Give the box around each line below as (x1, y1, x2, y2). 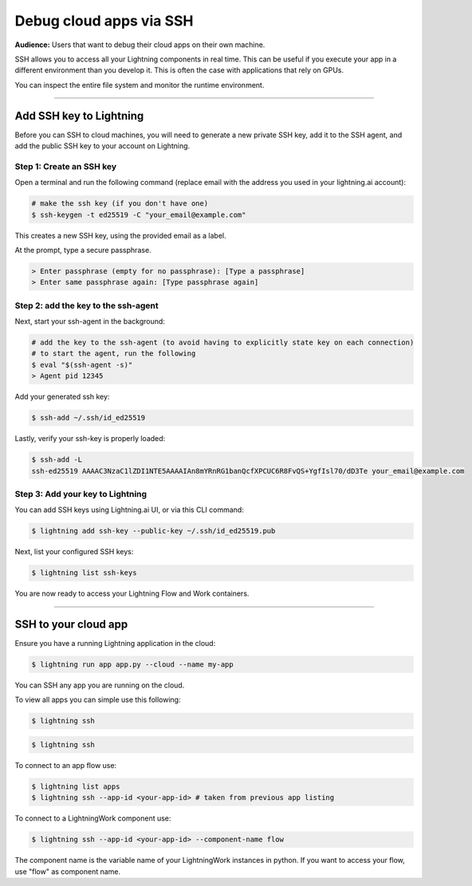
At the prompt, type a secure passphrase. (14, 245, 151, 254)
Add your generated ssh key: (14, 392, 110, 402)
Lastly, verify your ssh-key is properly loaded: (14, 434, 166, 443)
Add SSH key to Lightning (14, 108, 144, 123)
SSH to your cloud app (14, 617, 128, 631)
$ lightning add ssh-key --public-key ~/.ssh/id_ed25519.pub (31, 526, 276, 536)
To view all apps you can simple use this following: (14, 695, 181, 705)
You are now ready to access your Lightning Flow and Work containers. (14, 589, 250, 598)
